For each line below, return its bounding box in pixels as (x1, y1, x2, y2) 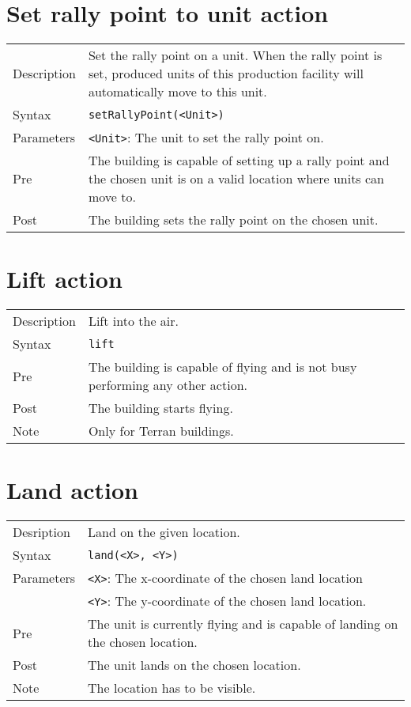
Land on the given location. (88, 523, 240, 542)
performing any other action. (88, 376, 247, 395)
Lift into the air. (88, 312, 179, 331)
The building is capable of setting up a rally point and (88, 151, 390, 170)
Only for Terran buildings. (88, 422, 234, 440)
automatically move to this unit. (88, 82, 267, 101)
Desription (13, 523, 70, 542)
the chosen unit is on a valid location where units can (88, 169, 385, 188)
